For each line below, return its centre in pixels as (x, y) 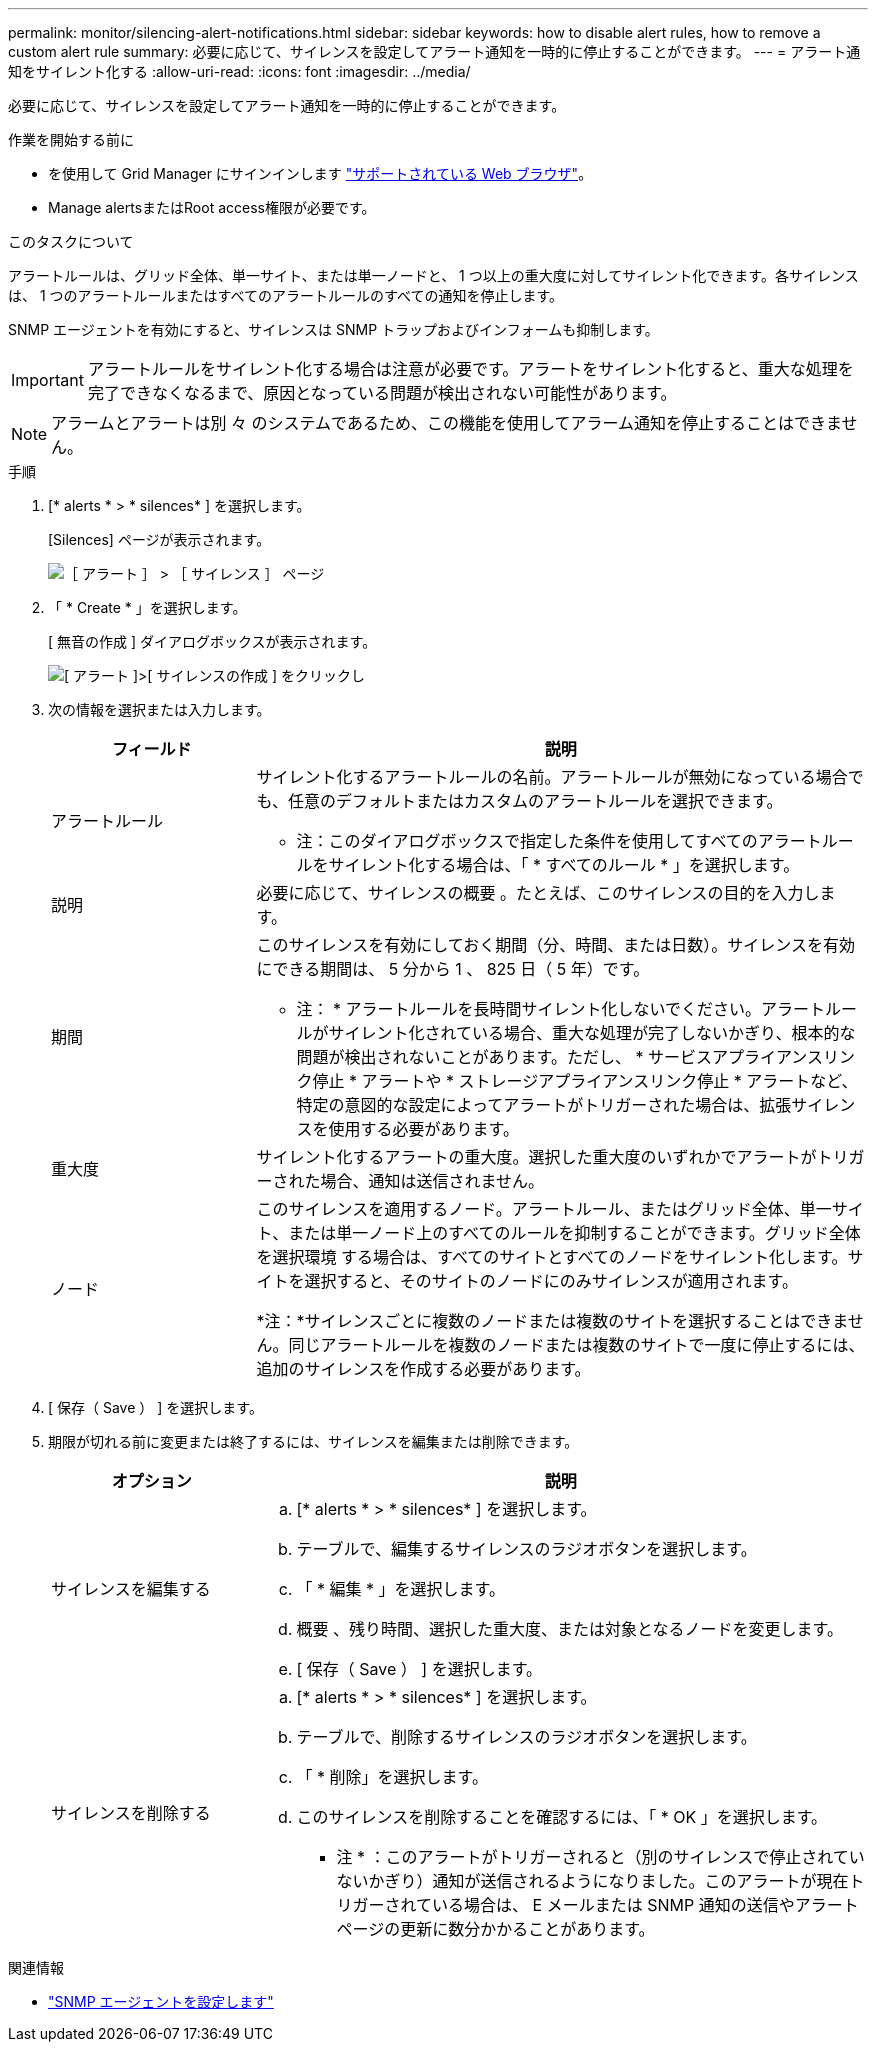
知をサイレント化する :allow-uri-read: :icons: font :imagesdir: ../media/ (239, 71)
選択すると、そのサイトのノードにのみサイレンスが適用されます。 (551, 1281)
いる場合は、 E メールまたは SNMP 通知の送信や (613, 1905)
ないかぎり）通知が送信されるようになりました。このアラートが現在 (592, 1881)
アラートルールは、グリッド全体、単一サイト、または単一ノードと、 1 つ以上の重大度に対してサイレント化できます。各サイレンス (433, 275)
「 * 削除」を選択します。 (392, 1777)
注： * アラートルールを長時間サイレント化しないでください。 (529, 1009)
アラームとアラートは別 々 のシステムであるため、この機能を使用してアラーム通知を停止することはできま (446, 423)
